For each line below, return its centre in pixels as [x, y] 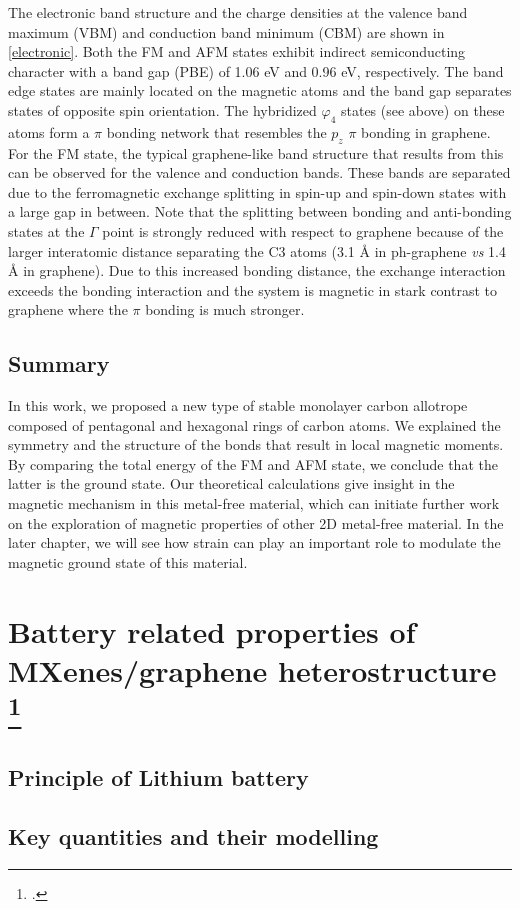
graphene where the [68, 309]
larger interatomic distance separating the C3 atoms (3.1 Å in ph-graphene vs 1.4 [257, 250]
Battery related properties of [212, 630]
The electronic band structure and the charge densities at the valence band [238, 12]
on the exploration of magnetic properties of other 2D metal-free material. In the [256, 522]
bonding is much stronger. [225, 309]
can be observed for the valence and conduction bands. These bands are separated [259, 172]
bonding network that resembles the [216, 131]
